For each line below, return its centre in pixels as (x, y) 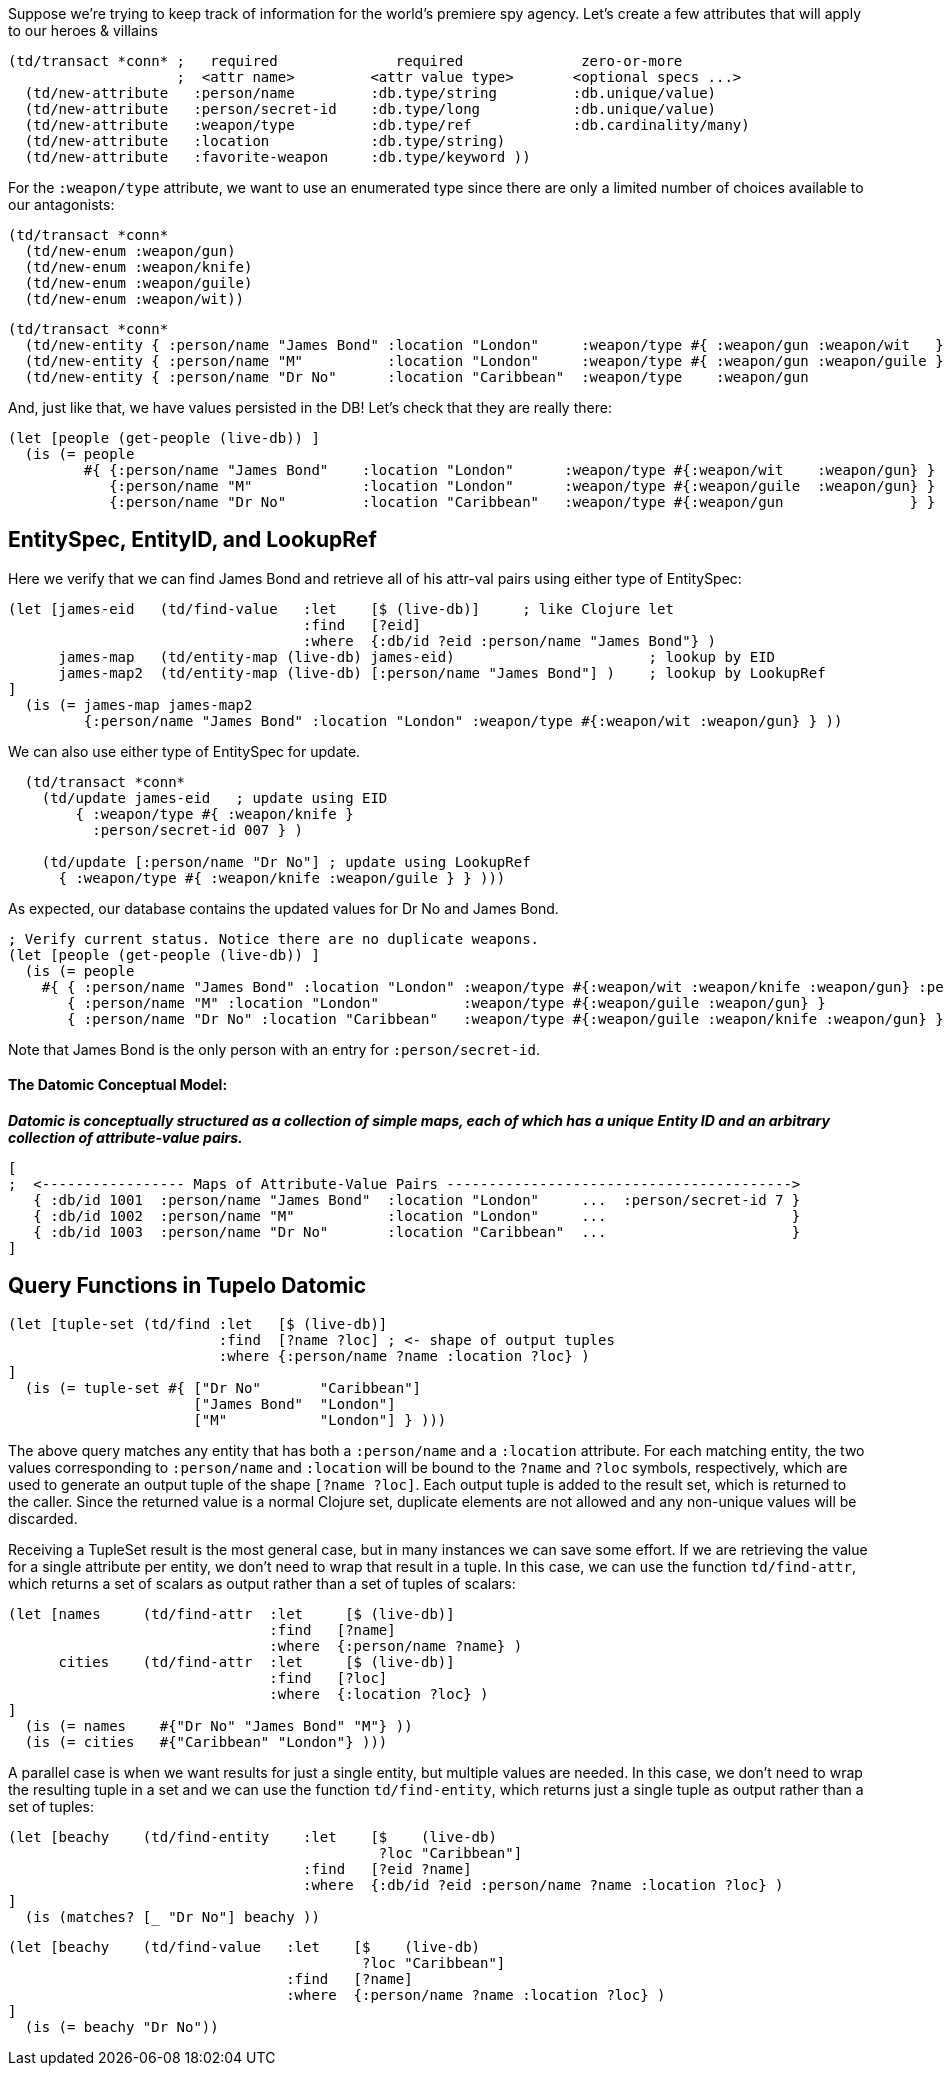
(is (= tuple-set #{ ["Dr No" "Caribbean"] (223, 1387)
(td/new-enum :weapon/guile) (138, 283)
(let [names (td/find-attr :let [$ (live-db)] (231, 1613)
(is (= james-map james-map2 (138, 704)
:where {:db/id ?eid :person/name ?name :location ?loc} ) (543, 1884)
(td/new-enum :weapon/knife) (138, 267)
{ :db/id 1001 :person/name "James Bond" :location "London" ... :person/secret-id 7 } (417, 1200)
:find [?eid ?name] (387, 1868)
